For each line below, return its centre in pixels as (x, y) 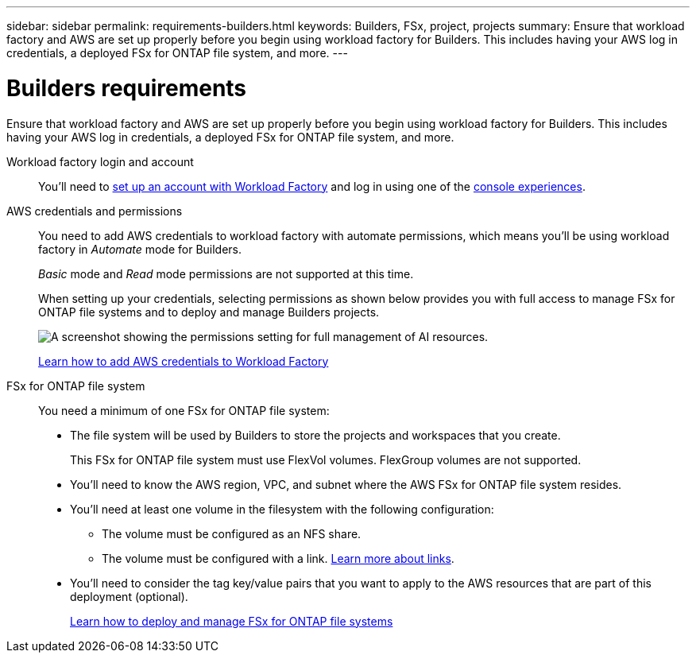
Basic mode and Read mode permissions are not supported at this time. (226, 273)
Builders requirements (127, 88)
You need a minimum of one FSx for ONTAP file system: (184, 410)
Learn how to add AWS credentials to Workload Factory (184, 361)
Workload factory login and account (100, 161)
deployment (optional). (129, 596)
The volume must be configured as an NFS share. (232, 533)
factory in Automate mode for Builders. (140, 249)
